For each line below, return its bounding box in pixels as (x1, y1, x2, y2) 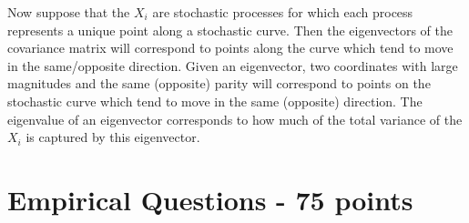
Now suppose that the (7, 3, 130, 21)
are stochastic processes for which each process (152, 3, 413, 21)
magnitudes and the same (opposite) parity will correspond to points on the (7, 74, 431, 93)
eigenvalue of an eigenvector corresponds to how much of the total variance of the (7, 109, 463, 128)
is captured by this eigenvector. (25, 127, 200, 147)
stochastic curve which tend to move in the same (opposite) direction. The (7, 91, 423, 110)
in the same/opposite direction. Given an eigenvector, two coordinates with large (7, 56, 458, 75)
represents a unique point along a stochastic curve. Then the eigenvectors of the (7, 20, 453, 39)
